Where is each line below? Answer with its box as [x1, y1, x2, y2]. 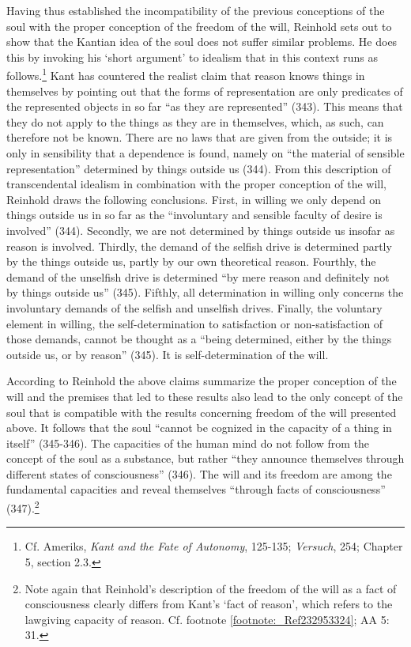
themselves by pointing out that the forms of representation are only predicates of [6, 82, 403, 99]
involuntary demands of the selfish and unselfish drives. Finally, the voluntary [6, 299, 383, 316]
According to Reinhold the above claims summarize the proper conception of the [6, 373, 397, 389]
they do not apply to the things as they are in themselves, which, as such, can [6, 113, 384, 130]
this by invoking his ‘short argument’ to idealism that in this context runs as [6, 48, 379, 65]
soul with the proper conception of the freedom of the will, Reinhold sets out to [6, 17, 392, 34]
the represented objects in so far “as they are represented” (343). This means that [6, 98, 403, 115]
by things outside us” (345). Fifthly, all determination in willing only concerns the [6, 284, 404, 301]
